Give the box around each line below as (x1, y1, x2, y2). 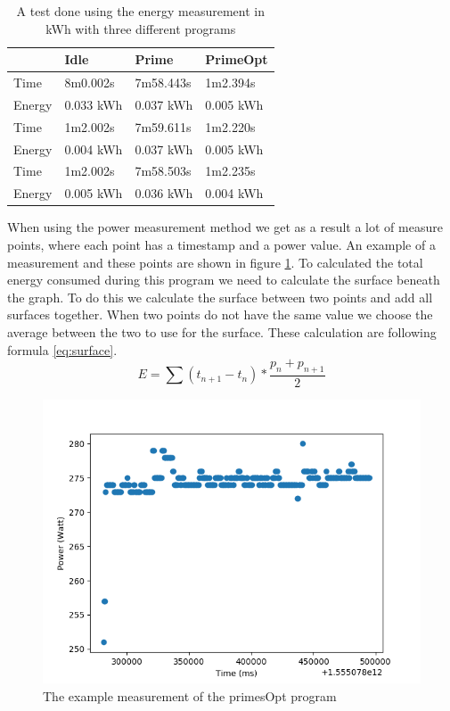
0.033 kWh (64, 95, 123, 113)
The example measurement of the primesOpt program (43, 686, 337, 705)
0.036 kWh (135, 184, 193, 203)
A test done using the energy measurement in (16, 2, 265, 20)
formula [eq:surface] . (7, 340, 118, 359)
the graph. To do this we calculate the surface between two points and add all (7, 287, 433, 306)
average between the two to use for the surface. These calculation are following (7, 322, 437, 341)
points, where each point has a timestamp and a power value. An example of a (7, 235, 436, 253)
